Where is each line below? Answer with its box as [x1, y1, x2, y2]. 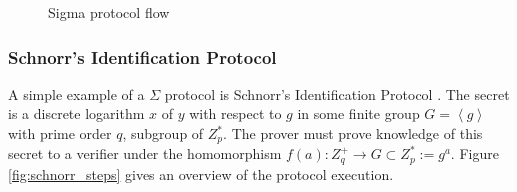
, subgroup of [122, 123, 204, 143]
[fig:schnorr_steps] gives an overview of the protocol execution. [8, 163, 394, 184]
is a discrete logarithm [8, 103, 145, 124]
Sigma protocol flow [48, 2, 170, 22]
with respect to [189, 103, 282, 124]
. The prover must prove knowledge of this [223, 123, 483, 143]
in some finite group [297, 103, 420, 124]
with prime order [8, 123, 112, 143]
